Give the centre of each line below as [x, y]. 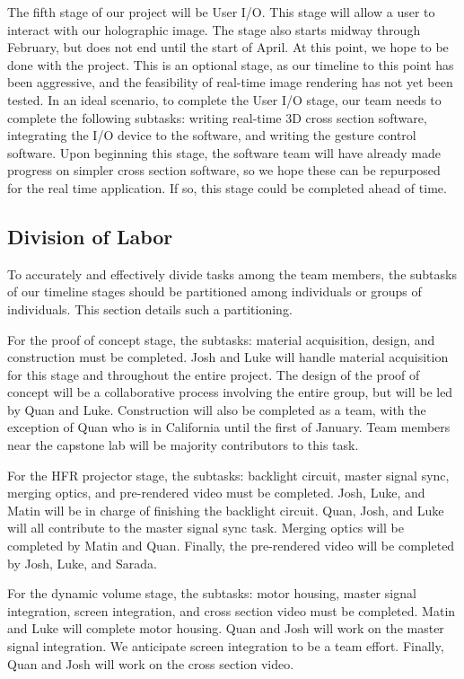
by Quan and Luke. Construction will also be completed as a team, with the [217, 409]
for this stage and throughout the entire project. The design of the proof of [214, 374]
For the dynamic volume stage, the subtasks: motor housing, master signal [212, 593]
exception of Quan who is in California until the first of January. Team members [229, 427]
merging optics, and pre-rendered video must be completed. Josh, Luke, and [216, 493]
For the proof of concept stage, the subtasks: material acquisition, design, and [221, 339]
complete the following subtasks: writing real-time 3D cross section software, [217, 117]
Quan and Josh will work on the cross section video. [151, 663]
